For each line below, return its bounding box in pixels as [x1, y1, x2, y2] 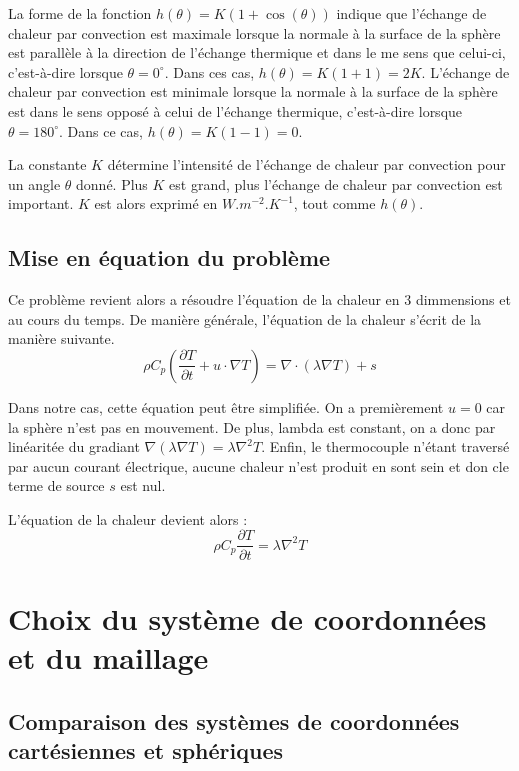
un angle [8, 173, 61, 194]
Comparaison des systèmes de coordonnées [8, 705, 460, 736]
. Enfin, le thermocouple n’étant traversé [261, 436, 510, 457]
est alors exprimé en [94, 193, 218, 214]
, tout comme [293, 193, 376, 214]
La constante [8, 154, 87, 175]
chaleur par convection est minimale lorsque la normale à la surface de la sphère [8, 81, 498, 102]
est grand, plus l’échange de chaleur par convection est [169, 173, 503, 194]
